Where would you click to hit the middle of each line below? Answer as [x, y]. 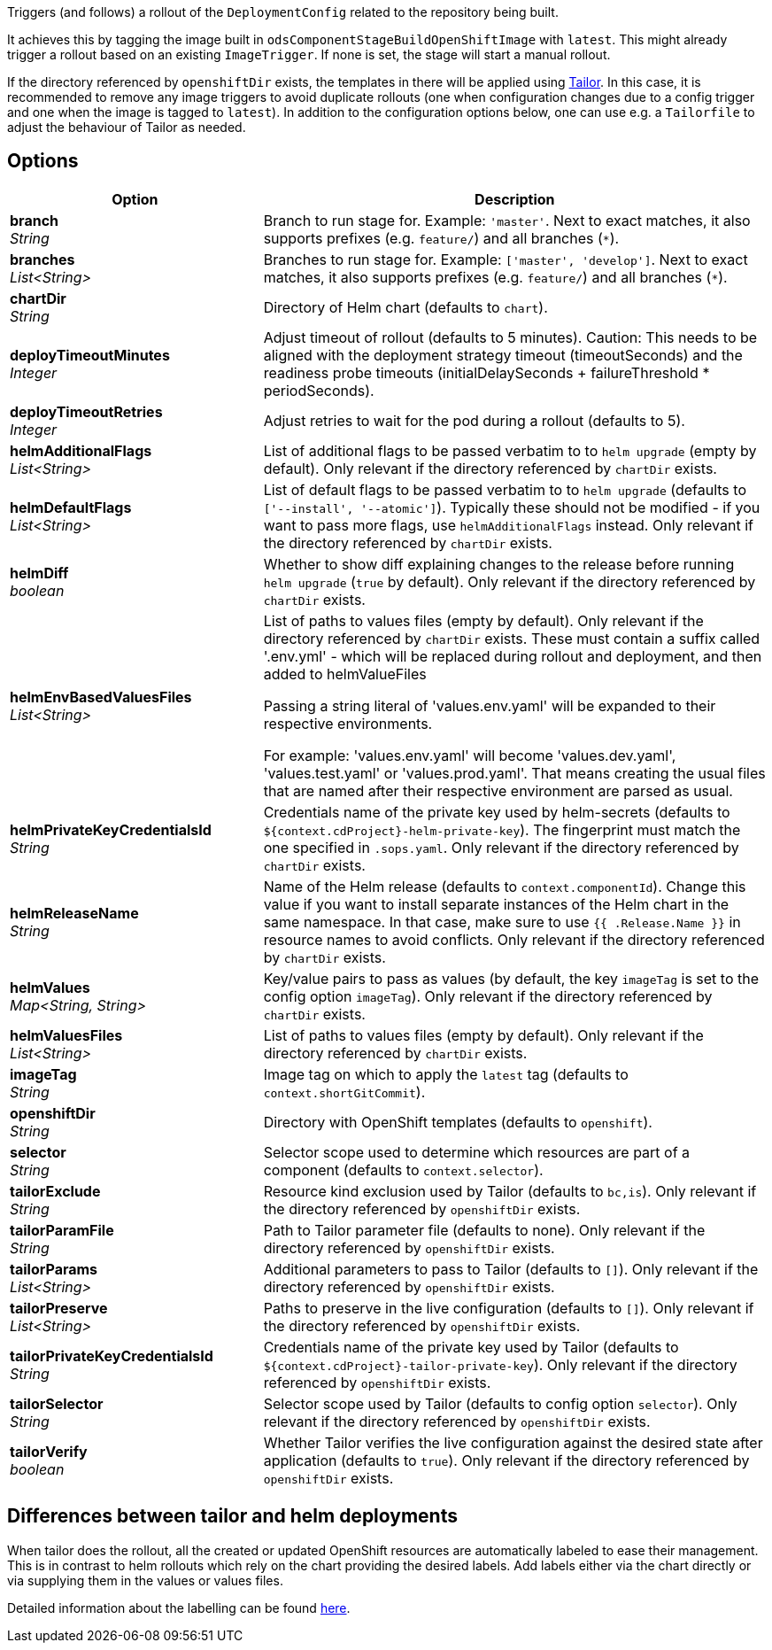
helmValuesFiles [66, 1035]
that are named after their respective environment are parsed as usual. [498, 790]
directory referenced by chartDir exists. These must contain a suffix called [512, 638]
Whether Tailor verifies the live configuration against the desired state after [513, 1442]
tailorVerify [49, 1451]
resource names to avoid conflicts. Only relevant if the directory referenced [514, 939]
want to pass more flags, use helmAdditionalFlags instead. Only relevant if [508, 525]
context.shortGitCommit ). [344, 1092]
